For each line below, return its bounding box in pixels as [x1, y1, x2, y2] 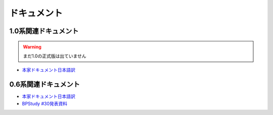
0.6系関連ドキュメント [9, 80, 80, 89]
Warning [23, 43, 41, 50]
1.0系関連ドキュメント [9, 27, 79, 35]
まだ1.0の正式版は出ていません [23, 53, 86, 59]
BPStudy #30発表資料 [22, 100, 68, 106]
